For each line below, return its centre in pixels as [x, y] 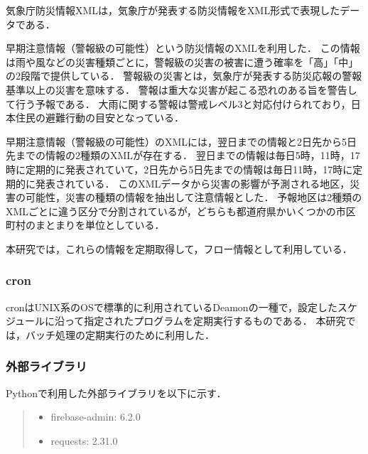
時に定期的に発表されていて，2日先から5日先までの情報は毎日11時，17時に [179, 169]
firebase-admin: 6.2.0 [96, 417]
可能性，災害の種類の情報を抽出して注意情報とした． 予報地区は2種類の [194, 197]
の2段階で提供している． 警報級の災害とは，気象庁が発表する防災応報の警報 [184, 76]
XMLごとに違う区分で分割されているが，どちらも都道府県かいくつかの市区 [181, 211]
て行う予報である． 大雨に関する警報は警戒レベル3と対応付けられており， [178, 103]
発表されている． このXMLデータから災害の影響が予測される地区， [193, 183]
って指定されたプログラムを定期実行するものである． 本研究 [205, 321]
